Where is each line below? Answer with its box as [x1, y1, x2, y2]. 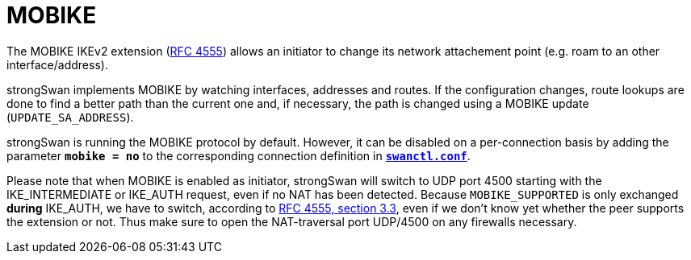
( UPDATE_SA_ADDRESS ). [6, 109, 134, 124]
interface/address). [6, 57, 108, 72]
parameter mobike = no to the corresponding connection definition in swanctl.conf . [6, 148, 471, 163]
